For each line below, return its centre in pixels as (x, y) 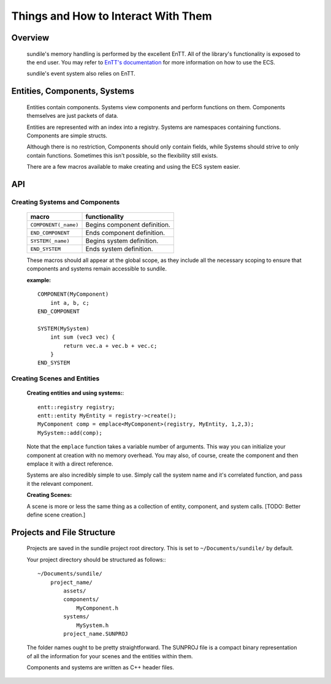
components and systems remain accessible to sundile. (97, 269)
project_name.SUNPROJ (96, 634)
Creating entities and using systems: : (75, 393)
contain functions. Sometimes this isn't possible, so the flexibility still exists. (122, 155)
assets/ (75, 591)
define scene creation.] (56, 515)
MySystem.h (93, 625)
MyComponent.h (97, 608)
